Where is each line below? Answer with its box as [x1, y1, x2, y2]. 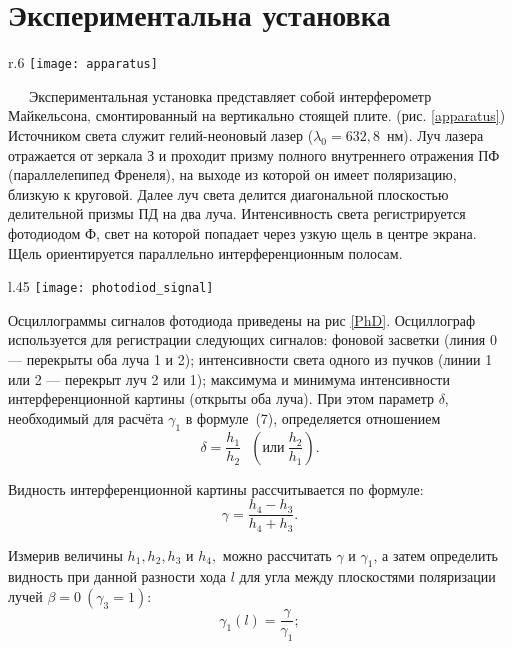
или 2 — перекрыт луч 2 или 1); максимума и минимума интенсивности [8, 368, 450, 389]
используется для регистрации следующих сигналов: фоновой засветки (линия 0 [8, 329, 497, 350]
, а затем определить [373, 544, 498, 565]
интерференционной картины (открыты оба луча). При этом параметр [8, 388, 434, 409]
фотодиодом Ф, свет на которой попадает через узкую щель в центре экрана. [8, 222, 477, 243]
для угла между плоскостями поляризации [239, 566, 496, 587]
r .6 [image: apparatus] [8, 52, 158, 73]
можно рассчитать [222, 544, 332, 565]
